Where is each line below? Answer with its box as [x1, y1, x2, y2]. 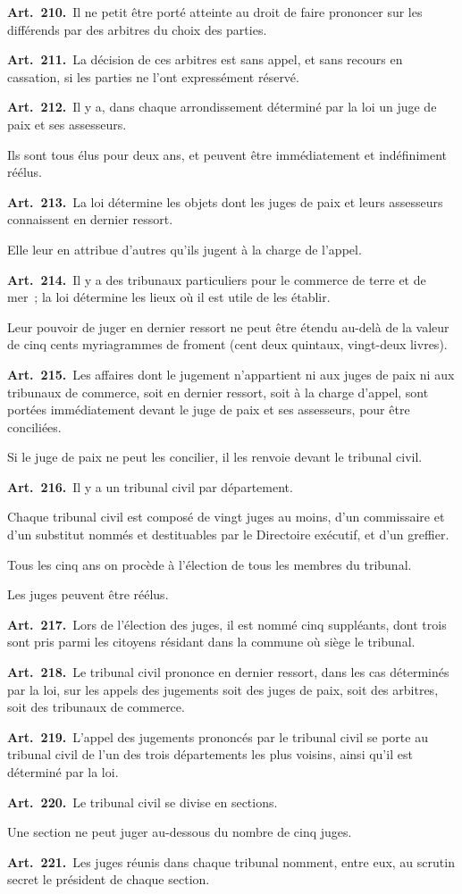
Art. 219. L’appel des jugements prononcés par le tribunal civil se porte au [7, 727, 428, 746]
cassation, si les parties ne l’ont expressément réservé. [7, 67, 299, 86]
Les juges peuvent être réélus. [7, 585, 169, 604]
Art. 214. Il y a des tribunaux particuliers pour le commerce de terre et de [7, 270, 426, 288]
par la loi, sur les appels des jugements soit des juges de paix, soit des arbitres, [7, 680, 439, 698]
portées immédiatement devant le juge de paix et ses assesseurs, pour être [7, 400, 410, 419]
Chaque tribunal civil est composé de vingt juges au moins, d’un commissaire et [7, 507, 445, 526]
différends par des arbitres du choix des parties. [7, 20, 267, 38]
